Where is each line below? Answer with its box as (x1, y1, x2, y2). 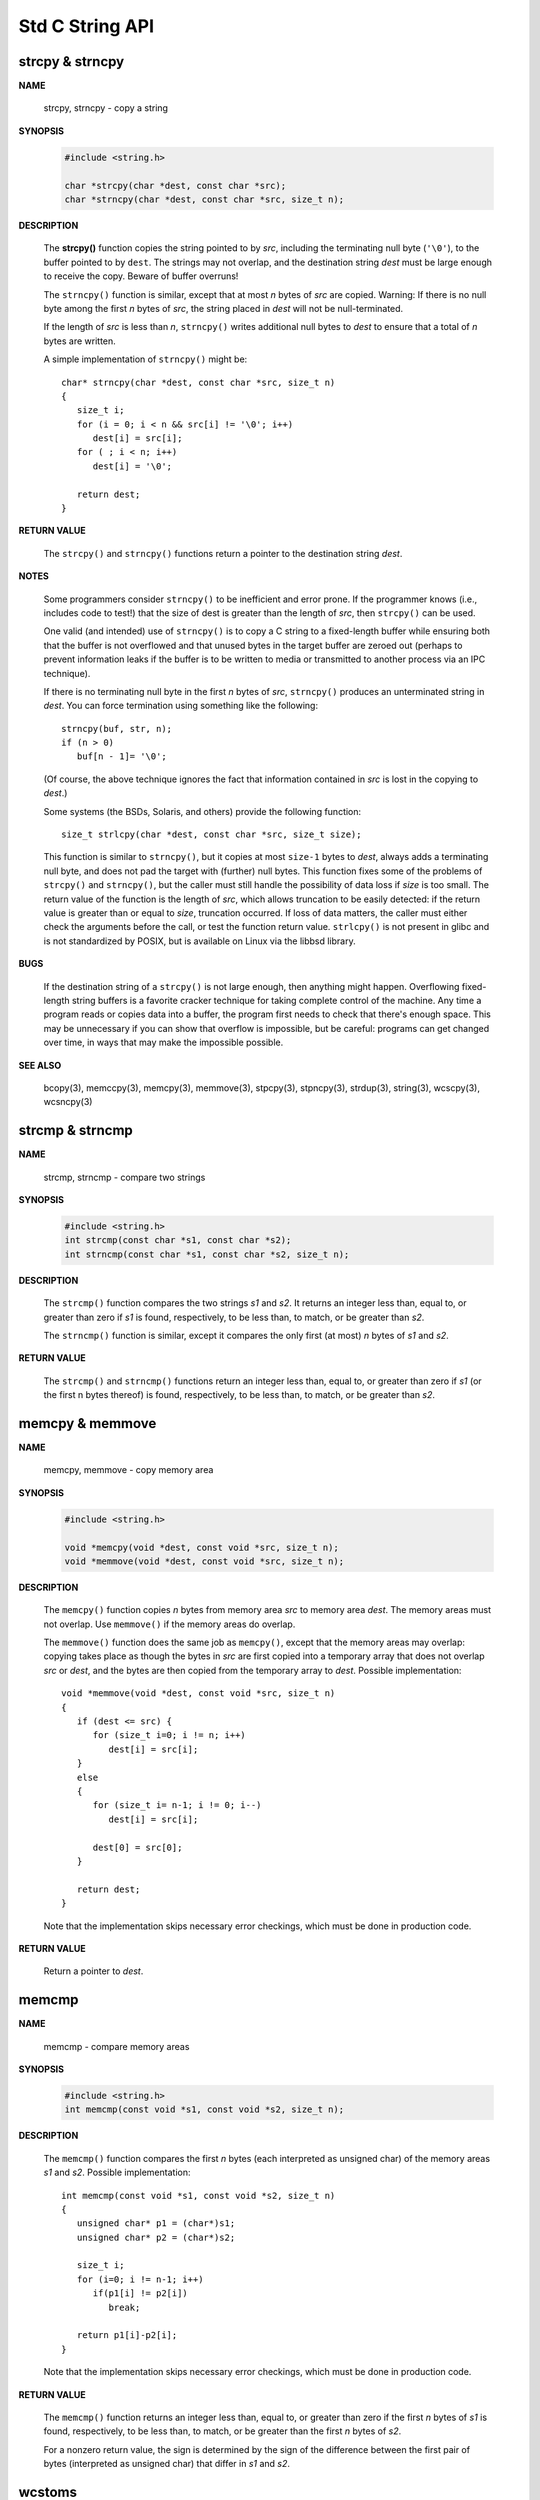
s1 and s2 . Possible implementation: (43, 2166, 191, 2179)
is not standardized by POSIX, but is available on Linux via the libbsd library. (43, 935, 356, 947)
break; (108, 2301, 141, 2313)
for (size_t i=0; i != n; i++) (92, 1730, 247, 1741)
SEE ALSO (18, 1059, 62, 1071)
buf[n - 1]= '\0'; (76, 751, 167, 762)
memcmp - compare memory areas (43, 2040, 190, 2052)
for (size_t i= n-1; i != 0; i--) (92, 1800, 262, 1811)
